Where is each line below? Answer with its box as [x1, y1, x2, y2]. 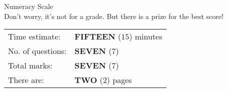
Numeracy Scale [4, 1, 53, 11]
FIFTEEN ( [74, 30, 121, 42]
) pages [106, 74, 132, 86]
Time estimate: [8, 30, 60, 42]
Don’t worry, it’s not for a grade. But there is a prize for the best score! [4, 10, 223, 21]
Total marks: [8, 59, 53, 71]
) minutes [129, 30, 162, 42]
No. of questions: [8, 45, 67, 57]
